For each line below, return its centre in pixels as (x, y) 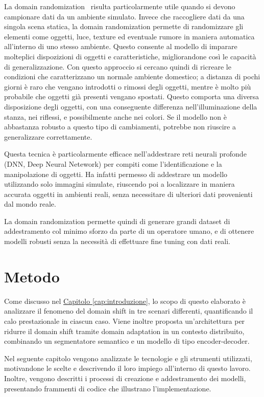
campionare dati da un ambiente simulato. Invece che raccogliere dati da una (124, 16)
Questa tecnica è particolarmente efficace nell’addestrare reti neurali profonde (125, 154)
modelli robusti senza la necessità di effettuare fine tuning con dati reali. (117, 241)
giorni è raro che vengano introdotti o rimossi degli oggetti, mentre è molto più (128, 86)
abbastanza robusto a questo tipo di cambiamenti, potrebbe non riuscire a (120, 127)
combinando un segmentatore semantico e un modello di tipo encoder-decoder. (127, 341)
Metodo (32, 276)
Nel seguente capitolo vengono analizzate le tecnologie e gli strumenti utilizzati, (128, 358)
